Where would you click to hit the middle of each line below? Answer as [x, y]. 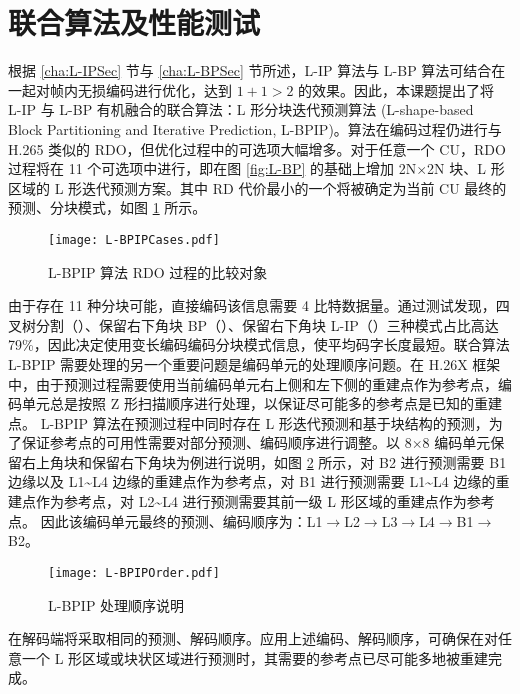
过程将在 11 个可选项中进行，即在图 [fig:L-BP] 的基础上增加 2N [212, 168]
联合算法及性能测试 [134, 22]
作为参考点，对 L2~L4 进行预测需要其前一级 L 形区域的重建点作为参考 [265, 501]
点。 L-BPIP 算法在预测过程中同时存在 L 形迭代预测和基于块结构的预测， [248, 422]
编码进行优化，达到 [168, 89]
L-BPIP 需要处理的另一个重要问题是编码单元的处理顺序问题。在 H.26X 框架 [254, 363]
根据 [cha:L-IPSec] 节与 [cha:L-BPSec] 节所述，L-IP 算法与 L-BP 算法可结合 [250, 70]
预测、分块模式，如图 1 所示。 [107, 207]
